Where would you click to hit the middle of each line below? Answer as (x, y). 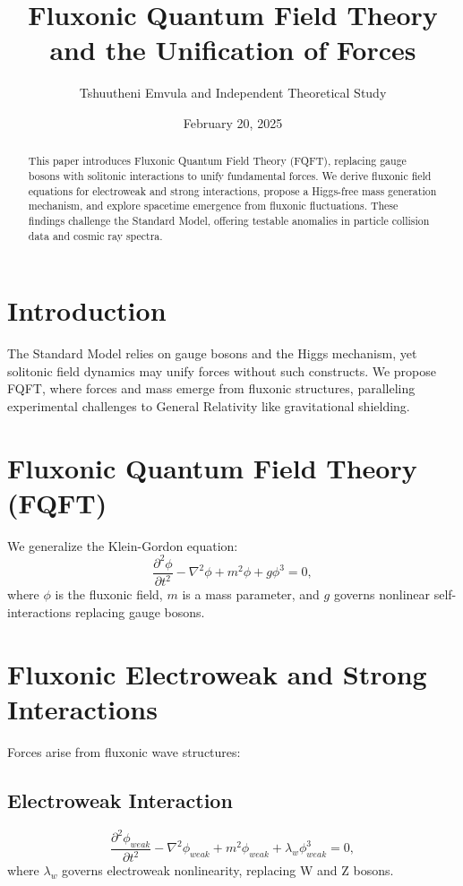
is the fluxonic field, (109, 594)
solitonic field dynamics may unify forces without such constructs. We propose (222, 370)
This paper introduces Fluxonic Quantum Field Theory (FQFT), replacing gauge (217, 161)
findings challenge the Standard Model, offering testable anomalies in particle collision (229, 220)
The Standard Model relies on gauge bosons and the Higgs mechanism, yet (212, 353)
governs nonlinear (382, 594)
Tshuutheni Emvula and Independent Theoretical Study (233, 93)
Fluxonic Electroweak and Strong (217, 673)
